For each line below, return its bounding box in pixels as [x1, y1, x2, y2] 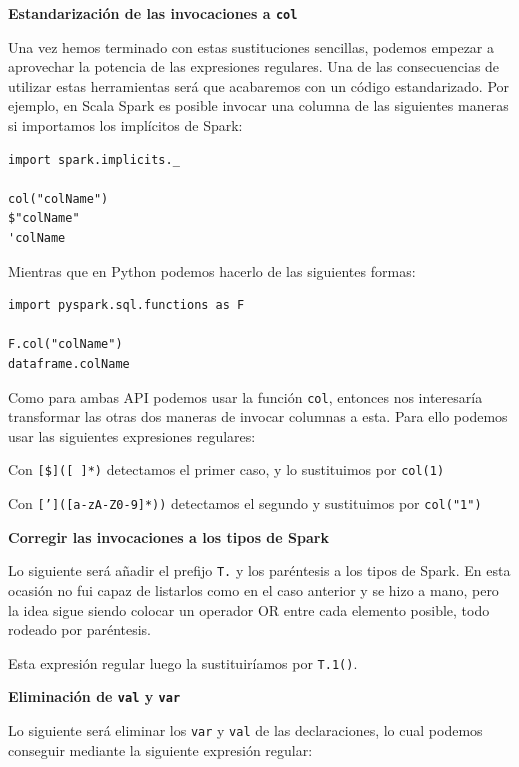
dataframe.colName [8, 356, 130, 371]
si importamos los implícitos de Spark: [8, 115, 243, 136]
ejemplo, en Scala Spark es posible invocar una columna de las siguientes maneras [8, 95, 509, 116]
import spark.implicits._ [8, 152, 180, 167]
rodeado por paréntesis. [8, 619, 152, 640]
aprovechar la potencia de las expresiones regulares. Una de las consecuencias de [8, 56, 500, 77]
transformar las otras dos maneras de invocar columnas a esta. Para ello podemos [8, 406, 508, 427]
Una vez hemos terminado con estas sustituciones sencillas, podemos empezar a [8, 36, 495, 57]
